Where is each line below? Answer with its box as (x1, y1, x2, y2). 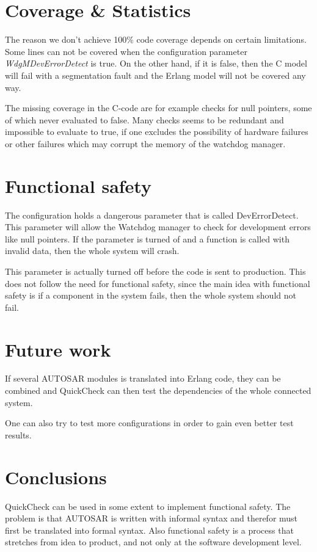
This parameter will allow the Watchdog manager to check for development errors (5, 220, 311, 233)
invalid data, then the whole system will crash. (5, 244, 180, 257)
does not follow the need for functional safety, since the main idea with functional (5, 277, 310, 289)
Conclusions (5, 464, 107, 489)
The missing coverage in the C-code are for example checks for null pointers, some (5, 101, 312, 114)
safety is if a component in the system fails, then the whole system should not (5, 289, 296, 302)
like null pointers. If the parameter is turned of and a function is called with (5, 232, 290, 245)
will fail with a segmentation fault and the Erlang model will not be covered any (5, 68, 306, 81)
